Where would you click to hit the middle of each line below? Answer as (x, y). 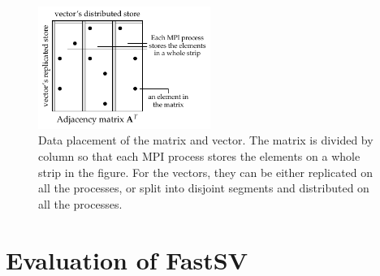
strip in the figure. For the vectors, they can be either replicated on (206, 172)
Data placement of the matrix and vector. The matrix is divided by (206, 140)
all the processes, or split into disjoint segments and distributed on (204, 188)
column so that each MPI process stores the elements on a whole (199, 156)
